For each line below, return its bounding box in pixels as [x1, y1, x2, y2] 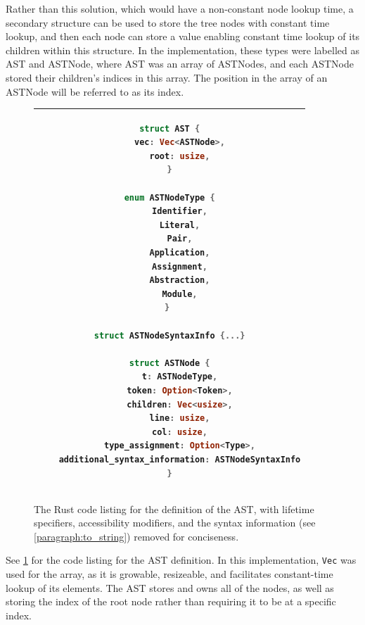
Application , [149, 248, 210, 258]
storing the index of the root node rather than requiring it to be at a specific [6, 594, 336, 609]
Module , [162, 289, 198, 299]
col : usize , [152, 427, 207, 437]
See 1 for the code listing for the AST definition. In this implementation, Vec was [6, 553, 357, 567]
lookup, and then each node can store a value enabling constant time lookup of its [6, 29, 360, 44]
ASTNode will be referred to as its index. [6, 84, 184, 99]
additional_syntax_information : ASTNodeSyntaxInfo [58, 454, 301, 465]
